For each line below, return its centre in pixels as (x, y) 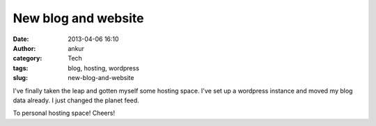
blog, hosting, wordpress (103, 68)
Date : (21, 39)
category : (28, 58)
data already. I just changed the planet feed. (76, 100)
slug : (20, 78)
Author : (24, 48)
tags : (21, 68)
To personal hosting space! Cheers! (64, 113)
